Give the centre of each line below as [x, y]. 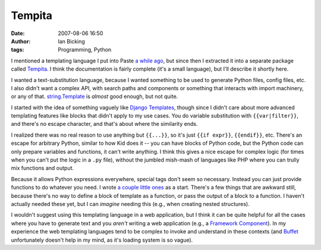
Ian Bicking [72, 41]
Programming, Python [85, 50]
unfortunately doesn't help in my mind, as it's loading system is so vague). [102, 240]
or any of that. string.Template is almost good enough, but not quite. [95, 96]
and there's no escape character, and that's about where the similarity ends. [104, 124]
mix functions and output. [43, 168]
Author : [21, 41]
